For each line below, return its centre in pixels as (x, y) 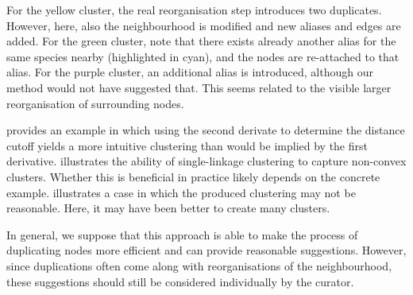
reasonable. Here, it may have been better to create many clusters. (168, 208)
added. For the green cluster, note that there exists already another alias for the (201, 41)
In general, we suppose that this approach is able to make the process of (182, 234)
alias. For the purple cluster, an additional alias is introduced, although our (190, 72)
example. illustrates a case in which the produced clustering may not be (181, 192)
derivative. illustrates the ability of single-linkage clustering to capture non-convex (206, 161)
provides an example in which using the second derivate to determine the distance (206, 130)
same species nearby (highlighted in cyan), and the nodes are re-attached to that (203, 56)
